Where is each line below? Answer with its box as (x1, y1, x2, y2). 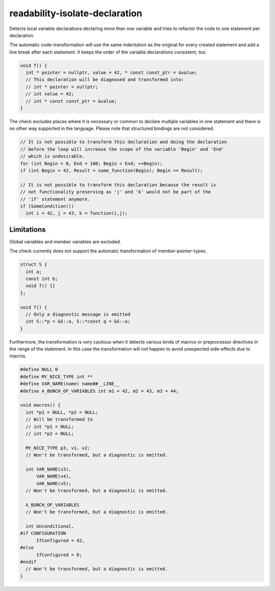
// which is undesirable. (20, 153, 85, 159)
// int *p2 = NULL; (25, 431, 74, 436)
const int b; (25, 275, 58, 282)
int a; (25, 269, 42, 274)
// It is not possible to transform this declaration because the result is (20, 182, 216, 188)
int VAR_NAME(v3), (25, 466, 71, 472)
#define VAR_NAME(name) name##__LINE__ (20, 381, 120, 387)
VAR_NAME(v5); (36, 481, 71, 486)
